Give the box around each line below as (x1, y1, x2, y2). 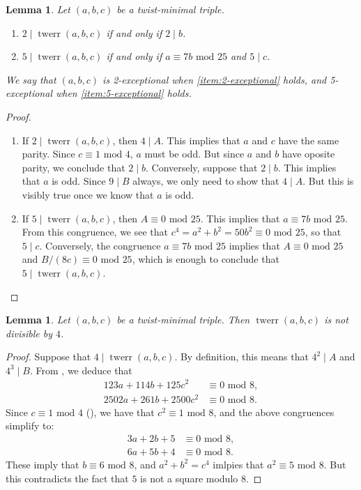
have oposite (282, 146, 335, 161)
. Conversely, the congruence (39, 238, 161, 252)
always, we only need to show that (132, 174, 279, 188)
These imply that (6, 457, 79, 471)
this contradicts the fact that (6, 470, 129, 485)
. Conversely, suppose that (145, 160, 258, 174)
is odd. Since (52, 174, 106, 188)
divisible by (6, 326, 52, 340)
